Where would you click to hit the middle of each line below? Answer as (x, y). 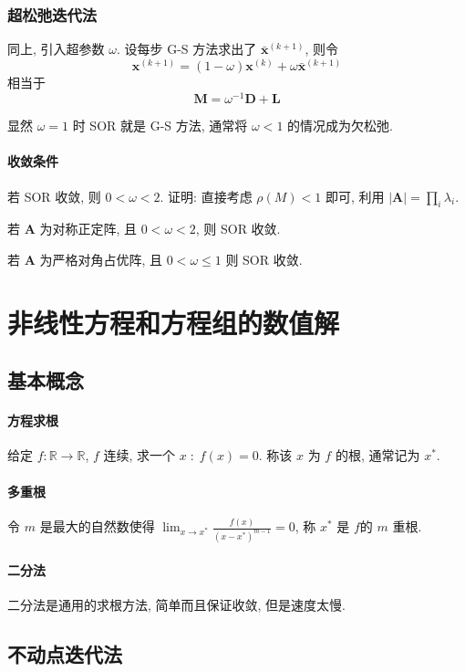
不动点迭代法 (65, 653)
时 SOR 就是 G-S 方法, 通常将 (160, 126)
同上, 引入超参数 (56, 49)
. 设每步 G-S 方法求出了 (186, 49)
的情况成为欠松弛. (340, 126)
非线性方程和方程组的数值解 (174, 322)
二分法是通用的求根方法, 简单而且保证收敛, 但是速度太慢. (176, 604)
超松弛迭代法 (52, 14)
